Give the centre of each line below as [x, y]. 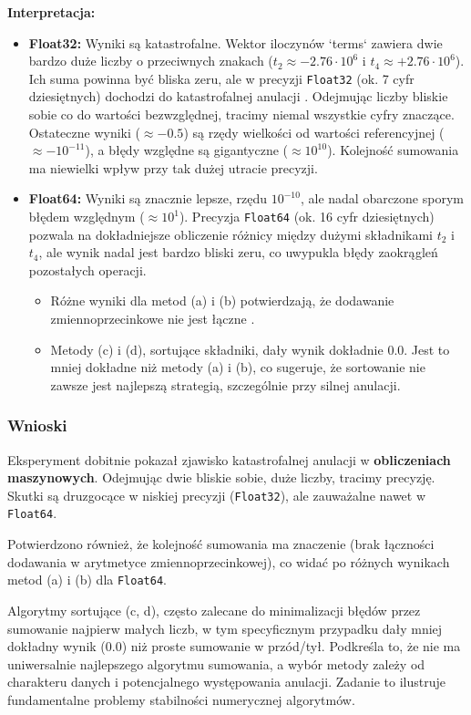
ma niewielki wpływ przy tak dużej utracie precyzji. [173, 167]
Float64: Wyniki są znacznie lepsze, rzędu [148, 198]
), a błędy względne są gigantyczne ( [187, 150]
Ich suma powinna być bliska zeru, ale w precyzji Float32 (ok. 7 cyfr [221, 78]
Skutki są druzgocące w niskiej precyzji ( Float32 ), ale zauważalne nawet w [217, 495]
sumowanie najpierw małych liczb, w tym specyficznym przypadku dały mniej [225, 628]
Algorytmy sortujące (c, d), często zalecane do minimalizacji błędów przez [214, 610]
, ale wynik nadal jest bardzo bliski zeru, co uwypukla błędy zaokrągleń [238, 252]
